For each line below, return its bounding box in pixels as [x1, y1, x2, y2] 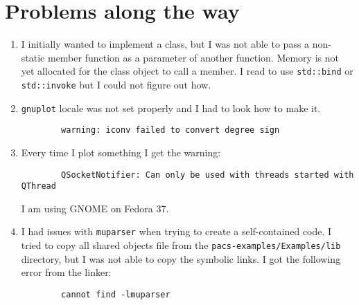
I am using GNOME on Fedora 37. [21, 201, 169, 215]
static [21, 50, 45, 64]
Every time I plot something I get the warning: [21, 145, 221, 159]
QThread [21, 181, 56, 192]
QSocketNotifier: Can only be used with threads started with [61, 169, 354, 180]
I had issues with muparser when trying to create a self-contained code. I [21, 224, 332, 239]
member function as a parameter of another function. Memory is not [47, 50, 339, 64]
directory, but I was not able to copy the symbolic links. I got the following [21, 251, 341, 266]
